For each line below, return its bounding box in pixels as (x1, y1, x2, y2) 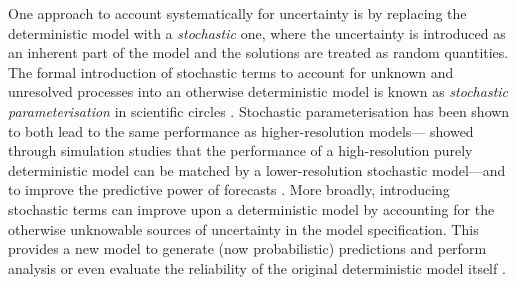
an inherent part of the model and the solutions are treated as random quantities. (8, 42, 509, 63)
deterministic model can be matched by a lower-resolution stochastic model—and (8, 159, 506, 180)
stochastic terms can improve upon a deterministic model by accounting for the (8, 198, 495, 219)
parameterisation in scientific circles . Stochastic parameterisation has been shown (8, 100, 510, 121)
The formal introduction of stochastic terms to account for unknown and (8, 61, 454, 82)
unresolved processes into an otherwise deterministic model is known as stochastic (8, 81, 509, 102)
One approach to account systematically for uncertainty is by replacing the (8, 3, 467, 23)
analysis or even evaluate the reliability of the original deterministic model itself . (8, 257, 506, 278)
